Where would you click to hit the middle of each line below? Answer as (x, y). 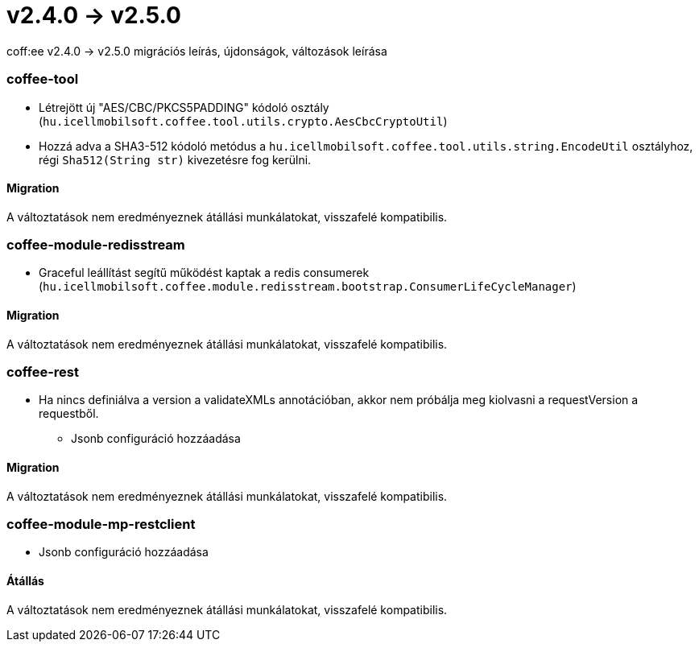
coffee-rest (43, 372)
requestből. (69, 414)
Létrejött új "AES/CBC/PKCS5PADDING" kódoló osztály (184, 107)
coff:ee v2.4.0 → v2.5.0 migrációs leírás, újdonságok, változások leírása (197, 51)
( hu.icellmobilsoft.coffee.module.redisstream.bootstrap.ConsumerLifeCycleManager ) (308, 287)
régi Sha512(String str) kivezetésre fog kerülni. (175, 159)
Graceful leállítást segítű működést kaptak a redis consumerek (204, 273)
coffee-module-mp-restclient (101, 524)
